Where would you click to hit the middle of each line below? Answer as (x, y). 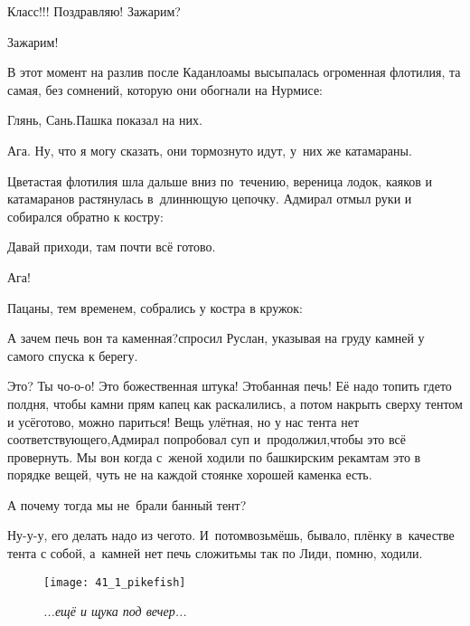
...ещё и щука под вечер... (115, 611)
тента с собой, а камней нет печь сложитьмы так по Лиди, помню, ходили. (215, 553)
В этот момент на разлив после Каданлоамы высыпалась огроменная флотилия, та (234, 72)
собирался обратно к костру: (85, 216)
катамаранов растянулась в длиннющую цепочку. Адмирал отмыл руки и (210, 199)
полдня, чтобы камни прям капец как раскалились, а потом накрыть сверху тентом (235, 403)
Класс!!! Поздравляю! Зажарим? (94, 11)
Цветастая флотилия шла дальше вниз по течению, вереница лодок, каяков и (220, 180)
